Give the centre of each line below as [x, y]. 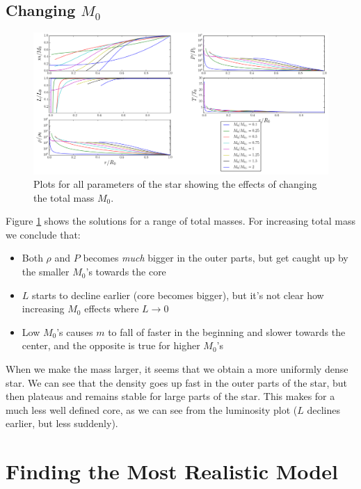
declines [323, 409]
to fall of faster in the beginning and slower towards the [227, 331]
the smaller [46, 272]
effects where [112, 308]
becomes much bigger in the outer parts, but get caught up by [216, 258]
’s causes [75, 331]
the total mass [64, 197]
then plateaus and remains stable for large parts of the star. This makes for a [170, 396]
